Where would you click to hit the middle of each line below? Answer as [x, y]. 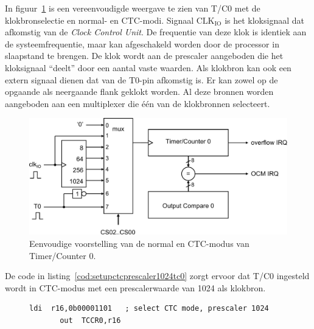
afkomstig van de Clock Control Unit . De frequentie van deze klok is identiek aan [156, 32]
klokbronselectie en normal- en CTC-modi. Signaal [99, 20]
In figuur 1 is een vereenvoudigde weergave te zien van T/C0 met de [133, 8]
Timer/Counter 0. [63, 255]
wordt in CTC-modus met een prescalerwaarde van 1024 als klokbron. [135, 287]
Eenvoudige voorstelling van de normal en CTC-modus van [139, 244]
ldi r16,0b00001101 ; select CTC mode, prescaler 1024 [149, 309]
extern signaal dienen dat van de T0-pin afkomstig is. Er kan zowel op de [141, 79]
